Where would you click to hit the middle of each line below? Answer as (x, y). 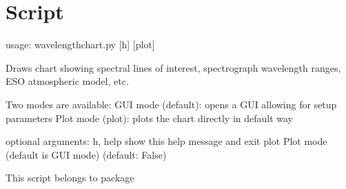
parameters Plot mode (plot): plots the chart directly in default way (150, 118)
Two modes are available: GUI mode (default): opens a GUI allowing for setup (171, 104)
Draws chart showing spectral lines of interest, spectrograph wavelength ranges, (173, 67)
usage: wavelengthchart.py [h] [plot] (80, 44)
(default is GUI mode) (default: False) (86, 154)
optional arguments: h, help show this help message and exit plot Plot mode (166, 141)
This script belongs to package (70, 178)
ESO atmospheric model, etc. (67, 81)
